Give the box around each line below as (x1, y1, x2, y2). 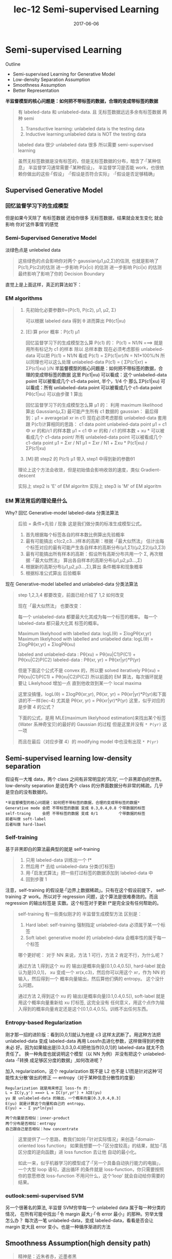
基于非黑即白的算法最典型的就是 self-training (5, 846, 100, 852)
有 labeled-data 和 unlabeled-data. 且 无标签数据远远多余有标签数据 (17, 109, 162, 115)
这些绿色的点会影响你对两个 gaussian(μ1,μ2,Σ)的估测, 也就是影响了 (17, 258, 159, 264)
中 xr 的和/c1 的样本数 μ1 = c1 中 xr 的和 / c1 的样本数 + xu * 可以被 (25, 427, 165, 433)
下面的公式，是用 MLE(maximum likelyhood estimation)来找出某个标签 (17, 715, 166, 721)
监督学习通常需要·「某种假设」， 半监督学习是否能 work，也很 (32, 164, 160, 170)
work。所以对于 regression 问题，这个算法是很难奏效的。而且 (28, 893, 158, 900)
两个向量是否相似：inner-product (5, 1115, 70, 1120)
